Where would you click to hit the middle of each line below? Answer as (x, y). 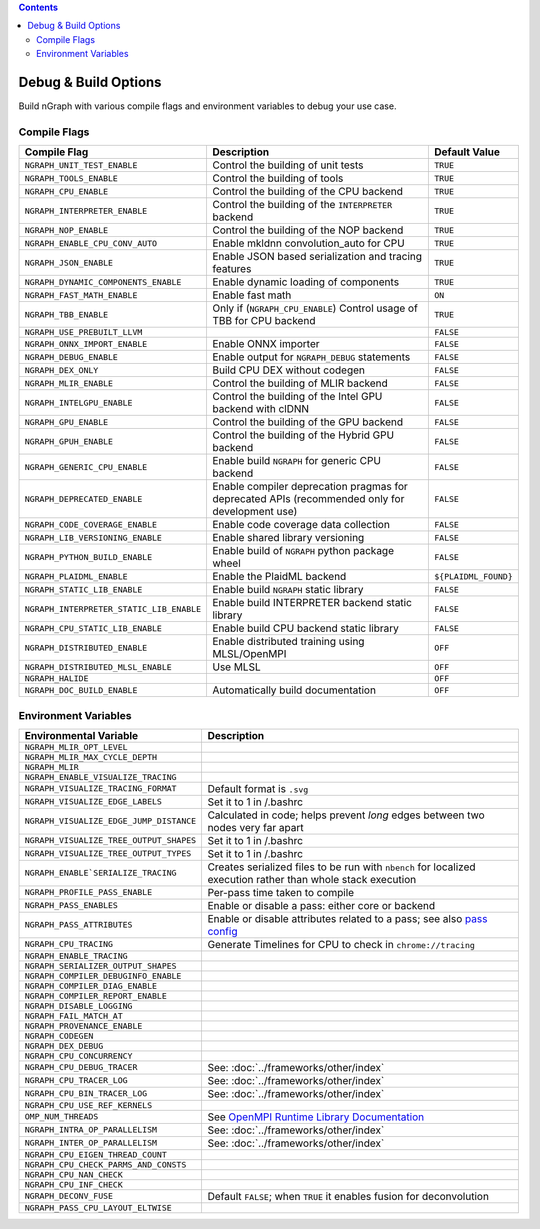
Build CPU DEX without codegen (288, 370)
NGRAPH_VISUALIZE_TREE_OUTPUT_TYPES (108, 853)
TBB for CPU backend (263, 321)
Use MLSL (236, 667)
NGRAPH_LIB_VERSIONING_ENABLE (93, 537)
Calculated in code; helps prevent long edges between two (346, 815)
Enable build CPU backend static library (305, 628)
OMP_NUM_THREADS (61, 1116)
